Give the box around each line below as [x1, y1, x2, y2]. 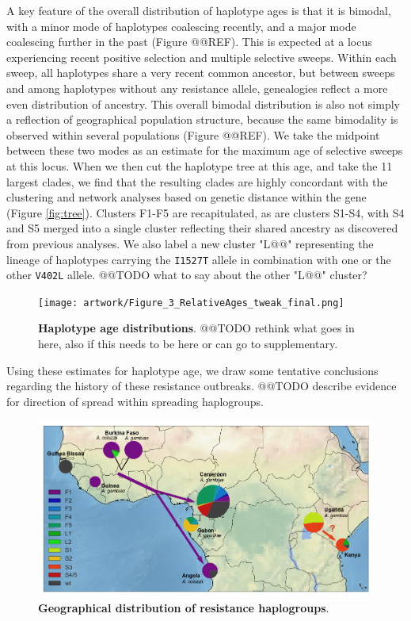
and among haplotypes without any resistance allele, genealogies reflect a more [6, 79, 388, 96]
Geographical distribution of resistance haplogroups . [38, 600, 329, 616]
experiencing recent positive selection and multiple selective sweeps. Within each [6, 48, 397, 65]
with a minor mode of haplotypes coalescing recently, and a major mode [6, 17, 356, 34]
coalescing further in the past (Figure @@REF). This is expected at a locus [6, 33, 372, 50]
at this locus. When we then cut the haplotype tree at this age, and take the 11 [6, 157, 393, 174]
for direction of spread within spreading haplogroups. [6, 393, 264, 409]
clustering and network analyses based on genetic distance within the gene [6, 189, 367, 205]
